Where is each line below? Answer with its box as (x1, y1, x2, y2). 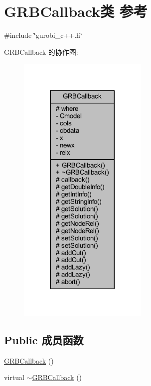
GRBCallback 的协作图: (4, 46, 78, 57)
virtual (4, 372, 24, 383)
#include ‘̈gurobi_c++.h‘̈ (4, 30, 82, 40)
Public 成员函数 (4, 332, 84, 347)
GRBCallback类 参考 (4, 1, 148, 21)
